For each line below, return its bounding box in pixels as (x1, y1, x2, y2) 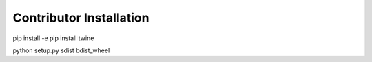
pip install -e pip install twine (12, 34, 94, 42)
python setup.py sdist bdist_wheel (12, 46, 110, 55)
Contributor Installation (12, 10, 149, 25)
